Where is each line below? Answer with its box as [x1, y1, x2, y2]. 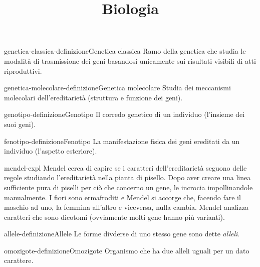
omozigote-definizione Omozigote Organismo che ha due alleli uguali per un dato [4, 245, 249, 255]
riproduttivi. [4, 65, 42, 76]
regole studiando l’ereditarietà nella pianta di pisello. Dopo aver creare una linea [4, 172, 251, 183]
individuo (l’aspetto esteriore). [4, 146, 97, 156]
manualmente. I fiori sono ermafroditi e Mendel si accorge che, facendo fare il [4, 192, 241, 202]
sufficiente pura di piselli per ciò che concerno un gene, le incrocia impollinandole [4, 182, 253, 192]
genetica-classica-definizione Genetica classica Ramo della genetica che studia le [4, 46, 246, 56]
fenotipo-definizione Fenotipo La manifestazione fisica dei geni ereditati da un [4, 136, 240, 146]
